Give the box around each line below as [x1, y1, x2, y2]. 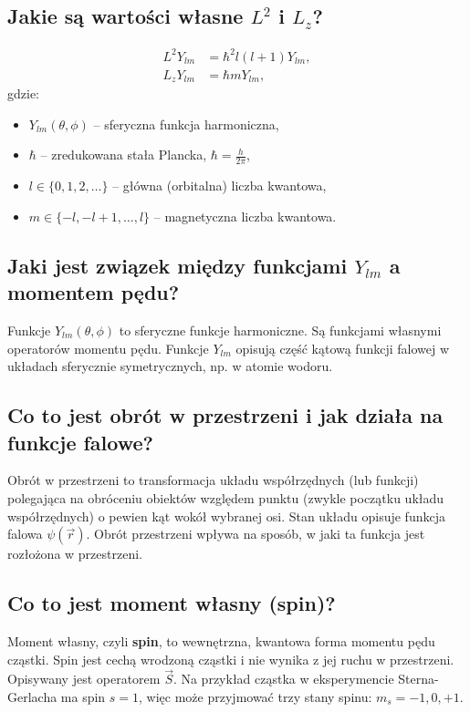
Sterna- [398, 669, 439, 688]
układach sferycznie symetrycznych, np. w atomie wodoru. [7, 356, 333, 376]
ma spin [60, 686, 106, 706]
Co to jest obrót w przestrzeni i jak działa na [7, 401, 444, 429]
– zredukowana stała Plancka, [40, 145, 207, 164]
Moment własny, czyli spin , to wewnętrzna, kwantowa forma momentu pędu [7, 631, 435, 650]
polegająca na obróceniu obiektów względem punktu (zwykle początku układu [7, 488, 444, 507]
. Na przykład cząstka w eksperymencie [172, 669, 394, 688]
